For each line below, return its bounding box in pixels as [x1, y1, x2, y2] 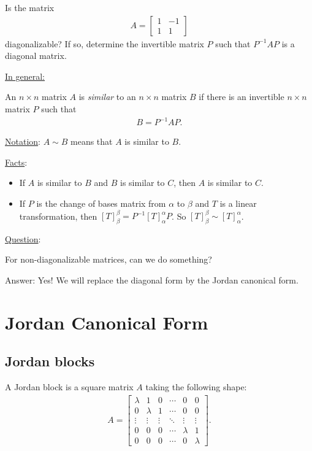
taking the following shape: [145, 380, 247, 393]
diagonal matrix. [5, 49, 67, 62]
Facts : [5, 155, 28, 168]
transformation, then [19, 209, 97, 222]
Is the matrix [5, 1, 55, 13]
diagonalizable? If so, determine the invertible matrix [5, 37, 204, 50]
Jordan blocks [5, 352, 95, 371]
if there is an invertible [199, 90, 284, 103]
